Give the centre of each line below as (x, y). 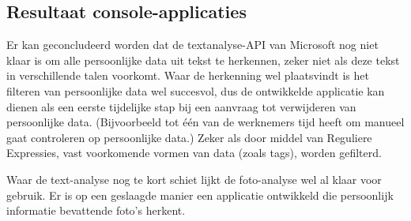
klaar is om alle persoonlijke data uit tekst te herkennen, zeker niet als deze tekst (203, 60)
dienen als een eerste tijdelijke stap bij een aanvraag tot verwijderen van (181, 106)
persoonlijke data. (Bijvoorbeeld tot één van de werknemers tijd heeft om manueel (205, 122)
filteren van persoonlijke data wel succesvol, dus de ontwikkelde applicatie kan (196, 90)
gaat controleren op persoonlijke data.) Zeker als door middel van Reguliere (189, 137)
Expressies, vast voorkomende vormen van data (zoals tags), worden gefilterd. (194, 153)
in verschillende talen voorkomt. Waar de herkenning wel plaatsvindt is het (188, 75)
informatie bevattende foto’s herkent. (96, 210)
